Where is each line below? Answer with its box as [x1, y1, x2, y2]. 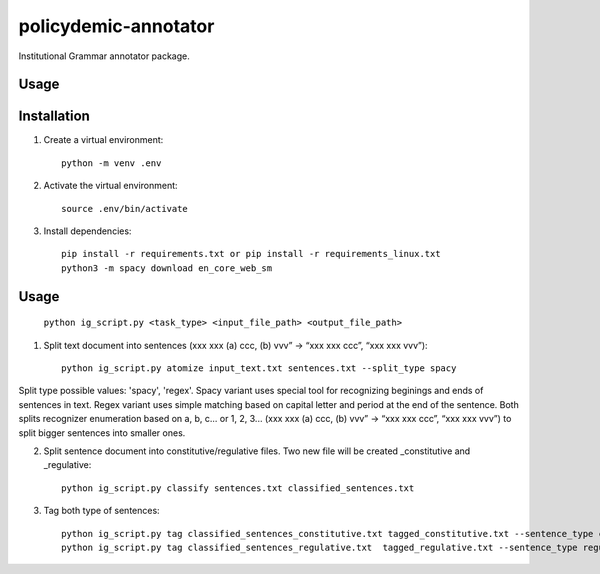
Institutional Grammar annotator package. [18, 50, 190, 62]
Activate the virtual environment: [43, 180, 179, 192]
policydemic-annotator [18, 15, 215, 37]
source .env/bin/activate [61, 203, 189, 214]
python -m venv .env [61, 157, 162, 169]
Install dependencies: [43, 225, 132, 237]
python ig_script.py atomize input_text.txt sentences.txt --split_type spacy [61, 363, 457, 374]
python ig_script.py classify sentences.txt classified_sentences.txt [61, 482, 415, 494]
